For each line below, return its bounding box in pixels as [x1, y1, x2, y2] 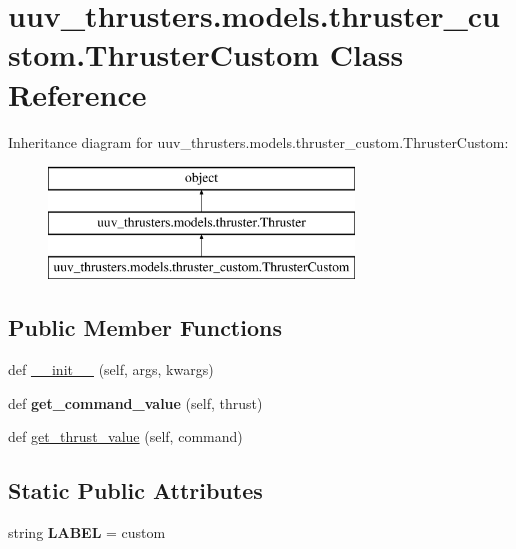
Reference [8, 73, 147, 114]
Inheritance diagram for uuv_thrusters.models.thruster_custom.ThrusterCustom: [8, 131, 509, 152]
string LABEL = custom [8, 522, 166, 543]
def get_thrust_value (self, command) [8, 426, 243, 447]
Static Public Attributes [8, 475, 263, 506]
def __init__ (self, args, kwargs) [8, 359, 214, 380]
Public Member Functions [8, 312, 282, 343]
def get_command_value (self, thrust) [8, 392, 263, 413]
